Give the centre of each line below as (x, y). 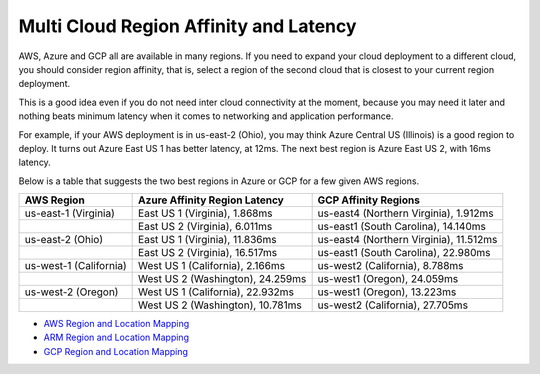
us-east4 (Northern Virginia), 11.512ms (407, 240)
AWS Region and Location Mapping (116, 324)
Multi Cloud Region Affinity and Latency (187, 26)
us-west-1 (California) (75, 266)
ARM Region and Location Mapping (116, 337)
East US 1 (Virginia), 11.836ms (207, 240)
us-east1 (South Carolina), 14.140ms (402, 227)
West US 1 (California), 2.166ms (211, 266)
